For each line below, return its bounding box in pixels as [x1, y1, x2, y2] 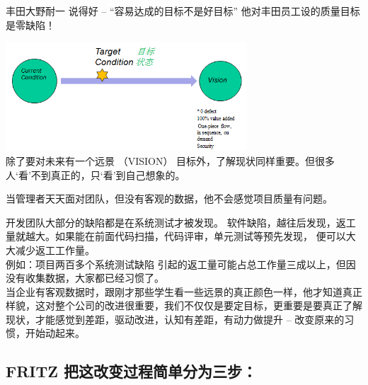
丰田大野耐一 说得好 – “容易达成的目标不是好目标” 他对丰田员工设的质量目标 [6, 4, 360, 18]
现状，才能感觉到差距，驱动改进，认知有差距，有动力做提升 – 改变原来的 [6, 311, 345, 326]
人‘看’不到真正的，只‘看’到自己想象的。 [6, 167, 185, 182]
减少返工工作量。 [15, 242, 95, 257]
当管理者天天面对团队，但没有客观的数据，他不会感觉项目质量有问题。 [6, 191, 333, 206]
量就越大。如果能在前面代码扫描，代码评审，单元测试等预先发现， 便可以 [6, 229, 346, 243]
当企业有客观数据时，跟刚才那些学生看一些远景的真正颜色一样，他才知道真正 [6, 284, 362, 299]
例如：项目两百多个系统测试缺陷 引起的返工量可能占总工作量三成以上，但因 [6, 256, 356, 271]
